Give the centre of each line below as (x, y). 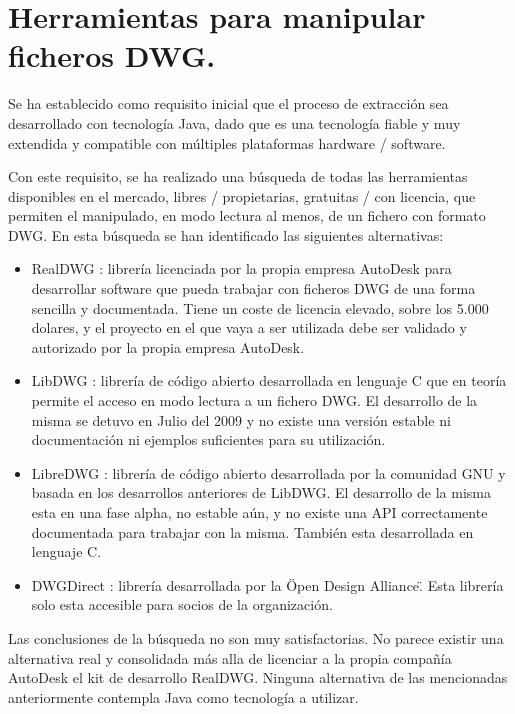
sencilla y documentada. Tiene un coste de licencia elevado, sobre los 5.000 (260, 307)
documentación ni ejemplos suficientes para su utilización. (208, 439)
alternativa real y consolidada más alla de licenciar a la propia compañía (230, 657)
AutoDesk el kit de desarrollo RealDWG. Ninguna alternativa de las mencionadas (258, 677)
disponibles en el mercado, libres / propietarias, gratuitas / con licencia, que (242, 195)
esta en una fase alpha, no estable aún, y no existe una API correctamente (259, 512)
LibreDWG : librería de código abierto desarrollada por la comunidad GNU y (268, 472)
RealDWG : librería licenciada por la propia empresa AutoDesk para (241, 268)
